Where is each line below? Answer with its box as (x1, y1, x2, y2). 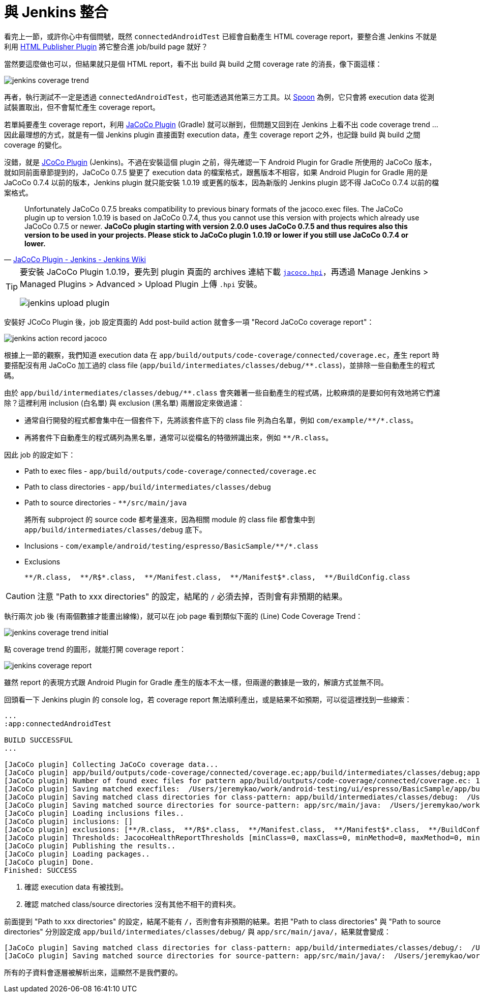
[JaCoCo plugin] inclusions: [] (4, 817, 133, 825)
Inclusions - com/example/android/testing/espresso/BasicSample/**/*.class (24, 541, 319, 550)
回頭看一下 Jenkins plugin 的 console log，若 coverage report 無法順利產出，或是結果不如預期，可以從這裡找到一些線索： (4, 695, 412, 704)
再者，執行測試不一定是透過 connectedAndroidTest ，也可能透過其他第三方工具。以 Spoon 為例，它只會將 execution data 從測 (4, 92, 435, 101)
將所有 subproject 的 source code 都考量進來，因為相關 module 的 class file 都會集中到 (24, 515, 315, 524)
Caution (6, 590, 36, 601)
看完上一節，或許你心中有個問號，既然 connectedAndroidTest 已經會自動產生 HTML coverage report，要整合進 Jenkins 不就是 (4, 32, 437, 41)
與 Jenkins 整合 (4, 4, 108, 21)
